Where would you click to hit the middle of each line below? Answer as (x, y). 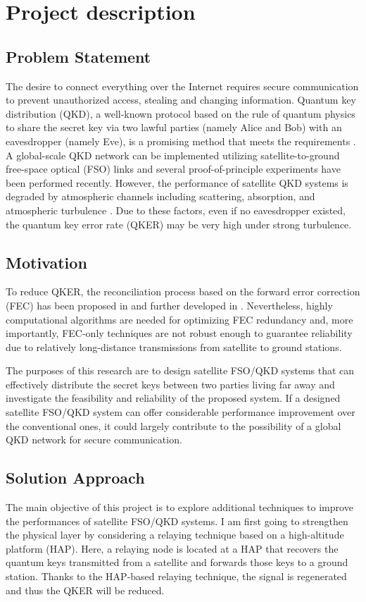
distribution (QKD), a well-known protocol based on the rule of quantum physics (181, 113)
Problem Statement (78, 56)
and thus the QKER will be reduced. (85, 590)
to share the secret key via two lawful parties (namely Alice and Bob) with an (174, 127)
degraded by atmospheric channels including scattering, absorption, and (160, 196)
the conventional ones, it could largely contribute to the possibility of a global (173, 425)
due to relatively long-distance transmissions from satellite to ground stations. (174, 346)
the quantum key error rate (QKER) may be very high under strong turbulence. (179, 224)
